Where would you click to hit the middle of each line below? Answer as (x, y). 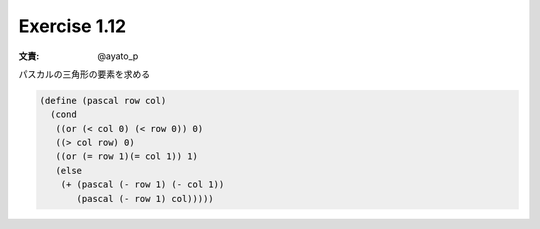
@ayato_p (118, 56)
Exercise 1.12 (72, 26)
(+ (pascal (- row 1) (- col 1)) (142, 184)
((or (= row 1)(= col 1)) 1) (127, 156)
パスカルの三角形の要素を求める (84, 74)
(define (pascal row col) (103, 100)
